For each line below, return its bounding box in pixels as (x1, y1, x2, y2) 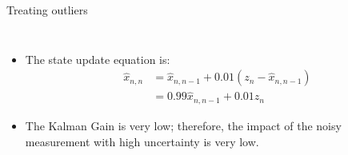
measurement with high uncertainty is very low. (25, 133, 259, 149)
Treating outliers (6, 2, 88, 18)
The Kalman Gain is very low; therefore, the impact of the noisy (25, 117, 342, 133)
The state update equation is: (25, 50, 170, 67)
